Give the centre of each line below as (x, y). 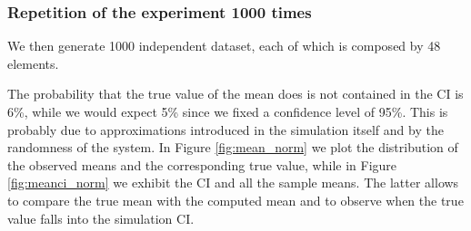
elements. (33, 63)
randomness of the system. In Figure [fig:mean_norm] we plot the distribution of (233, 147)
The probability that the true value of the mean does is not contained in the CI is (235, 94)
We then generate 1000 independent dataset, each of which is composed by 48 (224, 46)
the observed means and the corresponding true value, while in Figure (202, 164)
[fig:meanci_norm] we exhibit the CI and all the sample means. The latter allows (233, 183)
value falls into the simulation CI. (101, 218)
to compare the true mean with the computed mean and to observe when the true (235, 200)
